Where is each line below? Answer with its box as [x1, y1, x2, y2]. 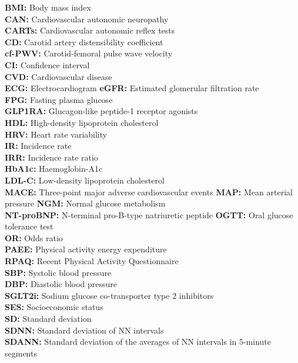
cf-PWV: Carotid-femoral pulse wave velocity [5, 47, 173, 59]
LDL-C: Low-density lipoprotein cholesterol [5, 174, 165, 186]
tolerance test [5, 220, 53, 232]
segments [5, 347, 37, 359]
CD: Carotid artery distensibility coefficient [5, 35, 163, 48]
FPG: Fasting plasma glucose [5, 93, 113, 105]
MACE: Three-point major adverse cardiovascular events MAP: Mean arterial [5, 185, 293, 198]
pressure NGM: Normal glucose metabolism [5, 197, 166, 209]
